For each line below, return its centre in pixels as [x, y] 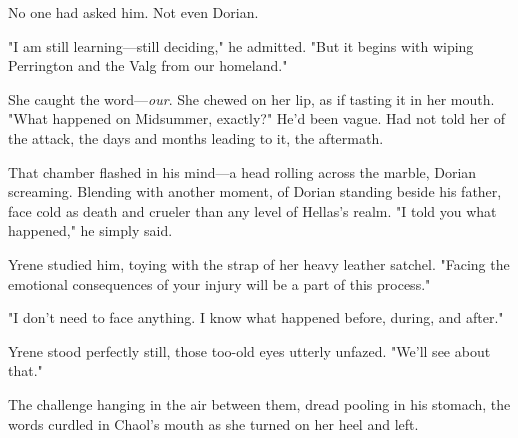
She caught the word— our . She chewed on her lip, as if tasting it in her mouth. [251, 98]
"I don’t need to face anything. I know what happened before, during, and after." [256, 317]
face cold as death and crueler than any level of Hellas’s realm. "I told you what [252, 210]
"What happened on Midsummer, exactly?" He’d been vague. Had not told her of [257, 118]
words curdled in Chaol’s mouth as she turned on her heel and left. [213, 423]
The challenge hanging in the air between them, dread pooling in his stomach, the [259, 403]
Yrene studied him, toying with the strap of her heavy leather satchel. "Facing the [259, 263]
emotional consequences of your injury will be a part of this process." [219, 283]
